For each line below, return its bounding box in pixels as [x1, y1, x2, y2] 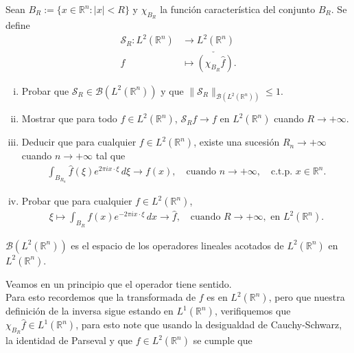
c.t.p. [271, 167, 293, 177]
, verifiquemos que [214, 304, 291, 318]
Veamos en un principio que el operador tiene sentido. [5, 276, 232, 291]
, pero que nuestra [268, 290, 345, 304]
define [5, 18, 30, 32]
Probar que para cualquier [21, 194, 132, 208]
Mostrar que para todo [21, 111, 117, 126]
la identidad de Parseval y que [5, 333, 133, 348]
